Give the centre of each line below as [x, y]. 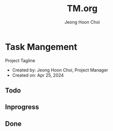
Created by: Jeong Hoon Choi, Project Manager [60, 70]
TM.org [82, 9]
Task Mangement [41, 47]
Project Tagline [20, 60]
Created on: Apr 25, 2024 [38, 75]
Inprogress [22, 107]
